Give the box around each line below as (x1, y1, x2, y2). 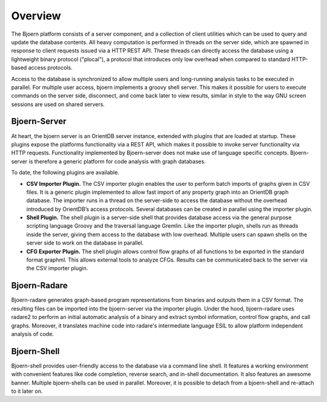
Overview (11, 9, 61, 22)
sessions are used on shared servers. (11, 100, 105, 108)
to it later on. (11, 387, 43, 395)
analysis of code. (11, 330, 54, 337)
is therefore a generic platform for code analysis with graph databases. (28, 157, 206, 165)
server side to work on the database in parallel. (26, 239, 144, 246)
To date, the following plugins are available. (11, 169, 119, 176)
